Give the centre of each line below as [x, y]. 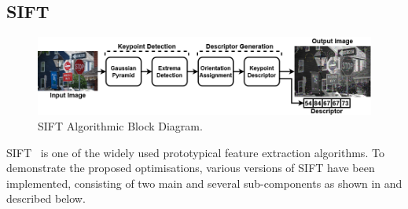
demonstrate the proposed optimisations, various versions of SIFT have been [191, 168]
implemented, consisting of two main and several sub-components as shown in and [204, 183]
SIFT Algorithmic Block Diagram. [120, 126]
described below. [46, 198]
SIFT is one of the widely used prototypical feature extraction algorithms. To [195, 152]
